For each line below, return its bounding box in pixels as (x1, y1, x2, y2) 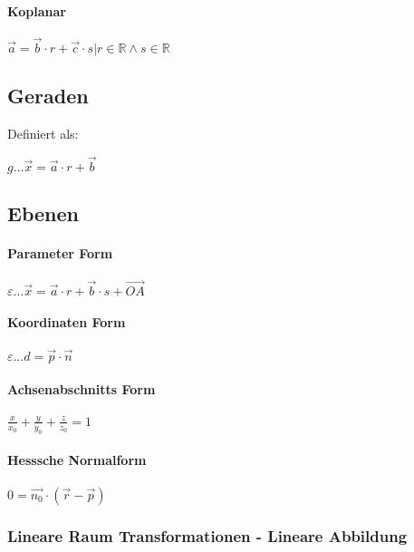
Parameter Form (7, 244, 113, 263)
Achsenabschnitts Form (7, 380, 156, 399)
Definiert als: (7, 124, 79, 143)
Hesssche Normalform (7, 450, 147, 470)
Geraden (7, 82, 89, 110)
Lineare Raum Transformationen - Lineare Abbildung (7, 525, 408, 547)
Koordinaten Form (7, 313, 126, 332)
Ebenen (7, 199, 79, 228)
